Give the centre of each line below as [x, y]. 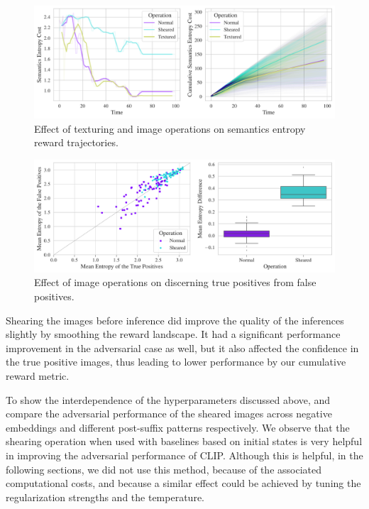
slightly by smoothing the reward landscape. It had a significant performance [173, 334]
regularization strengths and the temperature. [105, 497]
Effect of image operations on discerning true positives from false [175, 282]
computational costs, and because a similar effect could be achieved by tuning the [183, 483]
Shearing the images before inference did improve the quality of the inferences [175, 320]
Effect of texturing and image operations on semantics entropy [170, 128]
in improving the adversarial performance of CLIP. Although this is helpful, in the [184, 455]
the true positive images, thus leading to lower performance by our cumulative [176, 362]
